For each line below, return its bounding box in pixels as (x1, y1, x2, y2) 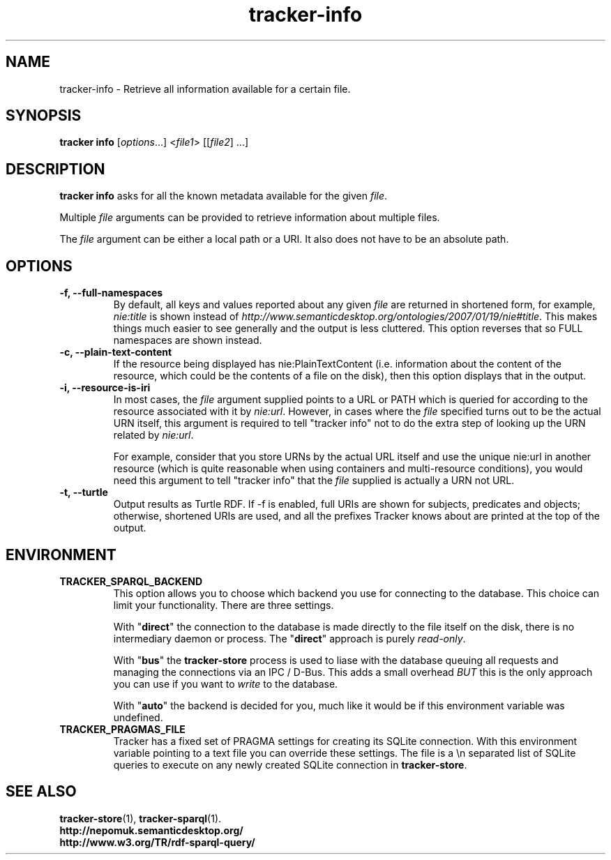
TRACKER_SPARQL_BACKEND (59, 575, 203, 587)
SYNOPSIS (6, 107, 82, 125)
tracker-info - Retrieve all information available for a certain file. (59, 82, 351, 95)
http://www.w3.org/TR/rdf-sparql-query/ (59, 836, 255, 848)
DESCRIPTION (6, 160, 105, 178)
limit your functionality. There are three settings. (113, 598, 334, 611)
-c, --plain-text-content (59, 346, 172, 359)
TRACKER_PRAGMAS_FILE (59, 723, 186, 735)
